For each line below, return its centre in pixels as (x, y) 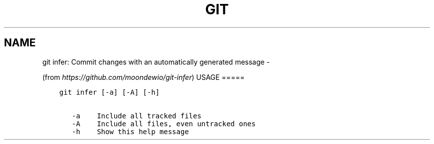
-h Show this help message (131, 131)
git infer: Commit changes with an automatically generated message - (156, 62)
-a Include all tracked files (137, 116)
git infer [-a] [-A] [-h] (109, 92)
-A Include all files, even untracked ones (164, 124)
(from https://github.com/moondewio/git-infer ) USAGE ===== (143, 77)
